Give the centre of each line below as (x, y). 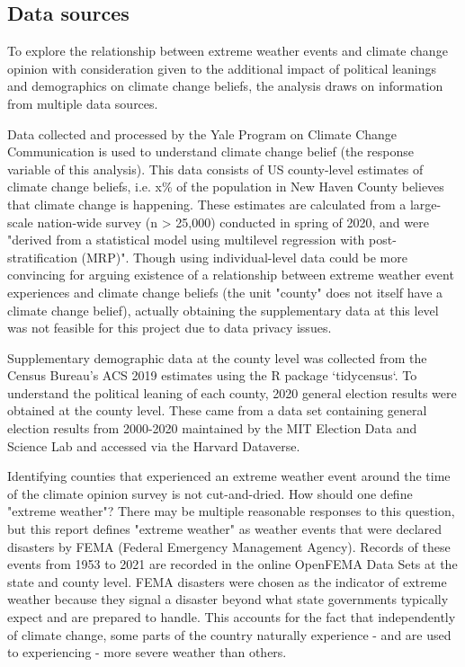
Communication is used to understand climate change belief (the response (210, 151)
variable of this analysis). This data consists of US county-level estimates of (215, 169)
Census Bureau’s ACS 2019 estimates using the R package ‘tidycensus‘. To (212, 375)
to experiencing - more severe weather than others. (147, 652)
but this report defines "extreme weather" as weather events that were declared (225, 529)
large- (425, 204)
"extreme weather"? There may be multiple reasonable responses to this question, (231, 511)
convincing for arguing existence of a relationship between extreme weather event (231, 275)
